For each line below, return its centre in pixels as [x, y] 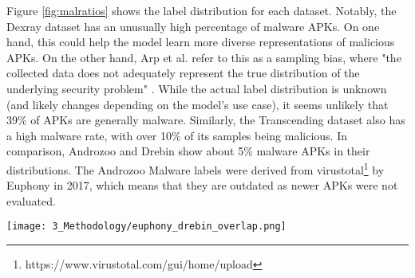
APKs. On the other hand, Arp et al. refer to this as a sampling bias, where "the [204, 57]
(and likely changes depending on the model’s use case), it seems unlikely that [198, 104]
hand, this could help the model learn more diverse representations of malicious [201, 42]
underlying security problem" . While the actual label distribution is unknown [197, 88]
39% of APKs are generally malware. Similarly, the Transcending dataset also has [206, 120]
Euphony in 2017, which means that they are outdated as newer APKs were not [202, 185]
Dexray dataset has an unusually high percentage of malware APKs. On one [193, 26]
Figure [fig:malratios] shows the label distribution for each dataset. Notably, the [202, 10]
